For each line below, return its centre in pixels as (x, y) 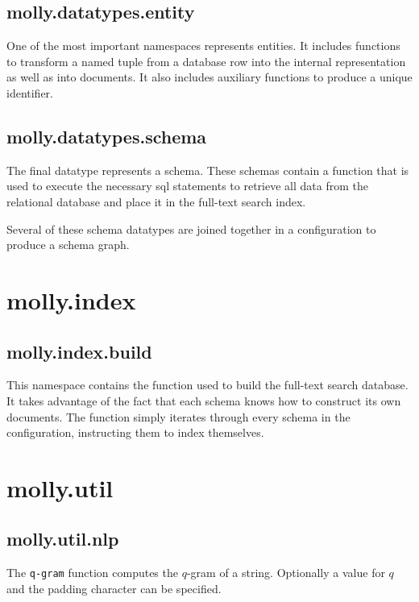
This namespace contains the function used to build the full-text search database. (207, 385)
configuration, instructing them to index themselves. (135, 432)
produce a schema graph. (68, 245)
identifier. (30, 92)
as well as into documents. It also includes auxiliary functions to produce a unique (209, 77)
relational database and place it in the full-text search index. (156, 201)
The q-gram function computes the (92, 573)
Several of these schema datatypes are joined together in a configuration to (191, 228)
